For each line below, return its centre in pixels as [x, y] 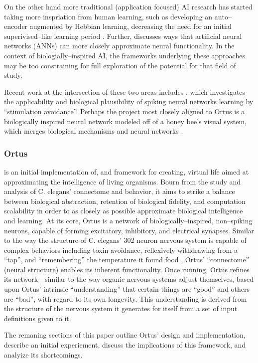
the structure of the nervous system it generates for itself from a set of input [121, 308]
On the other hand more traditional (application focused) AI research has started [128, 6]
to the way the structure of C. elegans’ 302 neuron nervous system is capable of [125, 240]
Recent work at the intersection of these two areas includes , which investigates [125, 91]
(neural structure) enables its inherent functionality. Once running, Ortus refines [127, 269]
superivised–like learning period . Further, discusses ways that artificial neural [123, 36]
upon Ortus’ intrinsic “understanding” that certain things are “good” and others [127, 289]
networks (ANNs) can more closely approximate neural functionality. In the [119, 46]
